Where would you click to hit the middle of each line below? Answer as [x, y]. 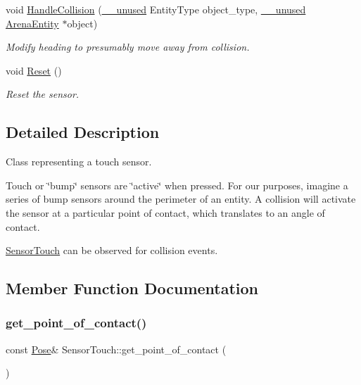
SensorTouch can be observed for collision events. [112, 250]
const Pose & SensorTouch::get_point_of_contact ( [116, 349]
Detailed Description [83, 132]
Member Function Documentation [132, 288]
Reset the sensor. [43, 94]
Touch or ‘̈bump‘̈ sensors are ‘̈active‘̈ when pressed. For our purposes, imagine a [177, 185]
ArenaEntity [32, 23]
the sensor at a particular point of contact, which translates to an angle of [165, 212]
